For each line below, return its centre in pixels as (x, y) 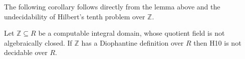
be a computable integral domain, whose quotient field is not (132, 33)
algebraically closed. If (38, 42)
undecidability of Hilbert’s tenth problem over (75, 16)
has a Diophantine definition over (133, 42)
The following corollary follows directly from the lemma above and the (112, 6)
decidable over (26, 52)
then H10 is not (217, 42)
